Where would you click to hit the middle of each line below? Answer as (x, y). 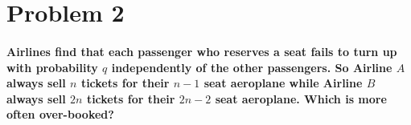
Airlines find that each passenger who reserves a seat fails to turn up (202, 51)
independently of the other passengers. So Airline (252, 67)
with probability (52, 67)
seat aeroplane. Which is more (301, 98)
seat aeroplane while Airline (283, 83)
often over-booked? (60, 114)
